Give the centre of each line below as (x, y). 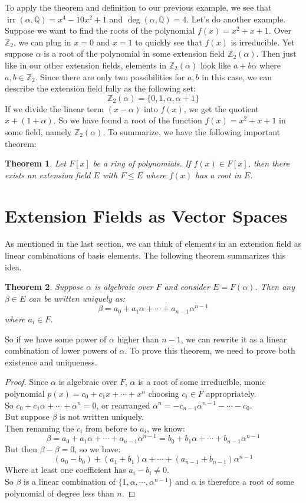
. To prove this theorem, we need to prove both (210, 350)
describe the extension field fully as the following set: (100, 88)
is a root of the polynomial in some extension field (134, 53)
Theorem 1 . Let (36, 163)
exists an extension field (48, 174)
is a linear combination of (70, 481)
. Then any (275, 287)
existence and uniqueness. (51, 362)
